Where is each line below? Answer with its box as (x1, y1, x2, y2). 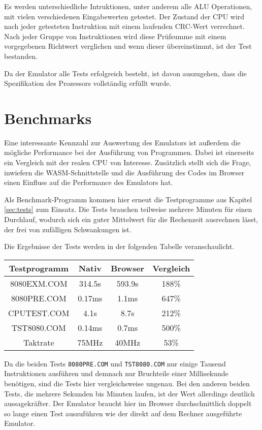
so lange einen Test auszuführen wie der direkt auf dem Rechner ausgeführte (4, 408, 242, 418)
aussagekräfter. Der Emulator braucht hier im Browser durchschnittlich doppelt (4, 398, 252, 409)
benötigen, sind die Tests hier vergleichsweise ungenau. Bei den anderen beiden (4, 378, 250, 389)
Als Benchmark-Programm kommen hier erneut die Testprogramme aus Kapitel (4, 194, 252, 204)
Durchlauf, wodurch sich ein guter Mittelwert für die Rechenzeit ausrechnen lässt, (4, 214, 258, 225)
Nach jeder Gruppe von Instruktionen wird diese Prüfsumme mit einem (4, 30, 226, 41)
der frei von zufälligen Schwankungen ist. (4, 224, 132, 234)
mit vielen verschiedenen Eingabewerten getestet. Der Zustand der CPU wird (4, 11, 245, 21)
